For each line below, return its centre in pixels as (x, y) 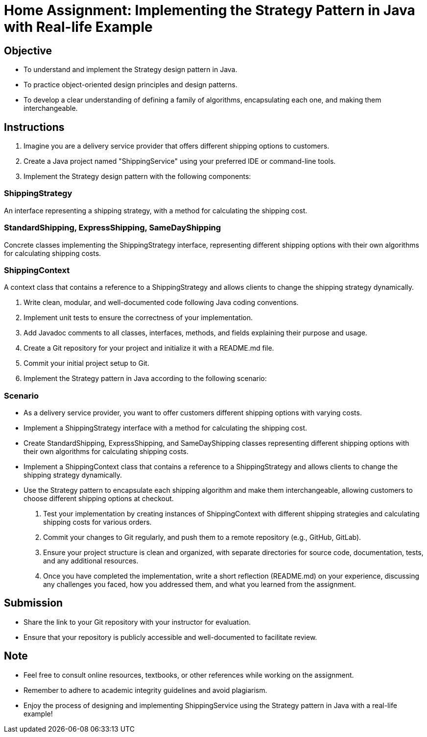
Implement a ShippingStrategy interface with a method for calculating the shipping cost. (166, 428)
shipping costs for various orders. (97, 522)
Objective (28, 51)
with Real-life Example (78, 27)
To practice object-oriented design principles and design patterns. (130, 85)
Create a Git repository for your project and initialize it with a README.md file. (149, 348)
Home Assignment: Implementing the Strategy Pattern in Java (210, 10)
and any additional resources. (91, 561)
